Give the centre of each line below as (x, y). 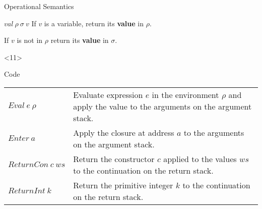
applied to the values (200, 159)
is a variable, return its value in (94, 23)
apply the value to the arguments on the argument (162, 106)
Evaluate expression (108, 94)
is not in (30, 40)
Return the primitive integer (123, 185)
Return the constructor (114, 159)
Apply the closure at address (124, 132)
